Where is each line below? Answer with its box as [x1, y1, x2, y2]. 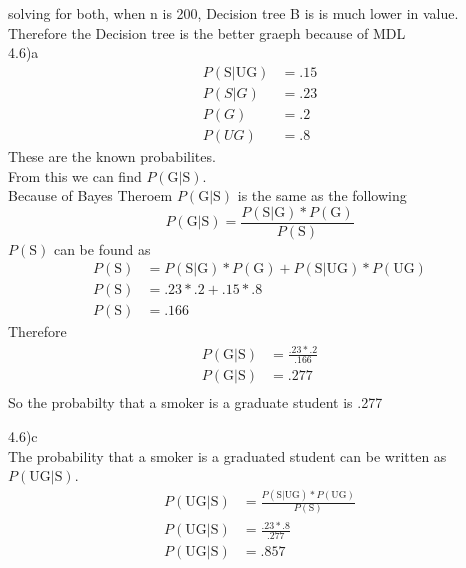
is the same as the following [237, 185, 407, 206]
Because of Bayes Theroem [8, 185, 173, 206]
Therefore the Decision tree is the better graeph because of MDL [8, 22, 406, 43]
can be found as [53, 238, 151, 259]
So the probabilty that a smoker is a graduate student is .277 [8, 392, 383, 413]
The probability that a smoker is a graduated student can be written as [8, 445, 447, 466]
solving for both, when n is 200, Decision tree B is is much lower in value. [8, 3, 459, 23]
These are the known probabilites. [8, 145, 216, 166]
